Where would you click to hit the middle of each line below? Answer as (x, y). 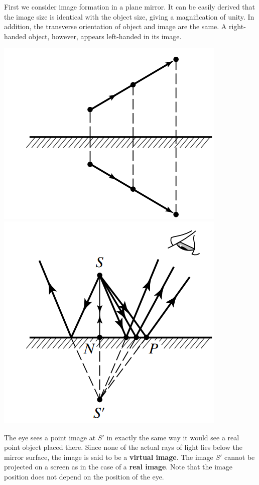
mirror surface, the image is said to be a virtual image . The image (109, 457)
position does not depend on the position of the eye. (84, 476)
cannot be (240, 457)
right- (237, 26)
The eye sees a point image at (50, 437)
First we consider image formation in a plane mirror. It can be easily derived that (130, 7)
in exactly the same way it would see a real (173, 437)
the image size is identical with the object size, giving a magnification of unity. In (129, 16)
